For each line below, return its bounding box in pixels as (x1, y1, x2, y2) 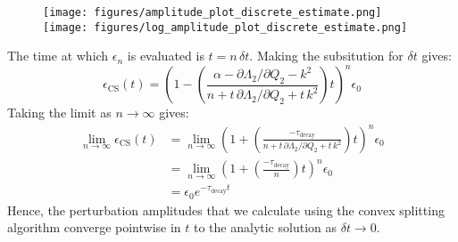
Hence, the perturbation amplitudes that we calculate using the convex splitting (7, 200, 445, 219)
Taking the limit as (7, 103, 112, 122)
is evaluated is (127, 46, 204, 65)
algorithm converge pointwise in (7, 218, 181, 237)
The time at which (7, 46, 109, 65)
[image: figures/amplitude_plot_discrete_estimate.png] (43, 6, 382, 19)
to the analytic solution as (193, 218, 337, 237)
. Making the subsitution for (249, 46, 404, 65)
